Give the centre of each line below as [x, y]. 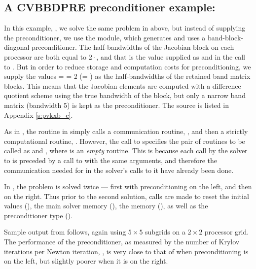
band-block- [225, 37]
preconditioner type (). [38, 215]
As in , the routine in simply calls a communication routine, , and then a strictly [126, 131]
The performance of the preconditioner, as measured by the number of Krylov [122, 242]
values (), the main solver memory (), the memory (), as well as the [106, 206]
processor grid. [227, 232]
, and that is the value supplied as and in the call [171, 56]
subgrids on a [165, 232]
